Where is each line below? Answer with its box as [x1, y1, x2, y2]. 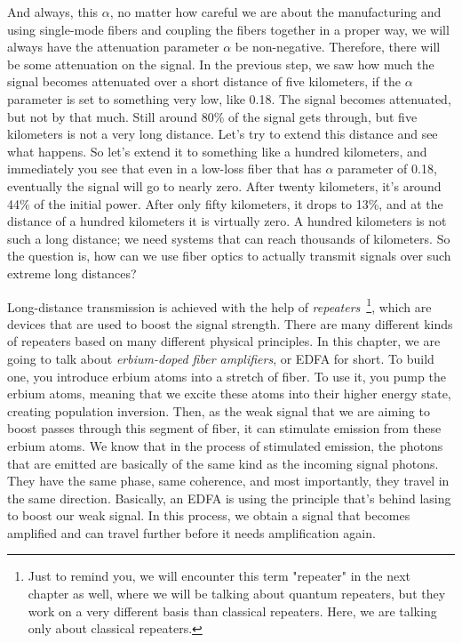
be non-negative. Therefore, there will [235, 37, 441, 56]
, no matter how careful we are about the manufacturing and [109, 3, 442, 20]
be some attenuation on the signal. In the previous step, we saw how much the [7, 54, 434, 73]
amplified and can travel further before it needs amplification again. [7, 523, 376, 542]
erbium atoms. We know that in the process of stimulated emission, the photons [7, 436, 443, 454]
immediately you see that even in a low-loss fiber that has [7, 159, 322, 178]
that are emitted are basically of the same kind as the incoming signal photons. [7, 454, 439, 472]
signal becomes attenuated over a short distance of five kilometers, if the [7, 72, 402, 91]
